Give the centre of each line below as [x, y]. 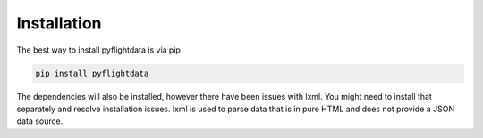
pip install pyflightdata [92, 73]
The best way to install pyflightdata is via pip [98, 50]
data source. [40, 121]
